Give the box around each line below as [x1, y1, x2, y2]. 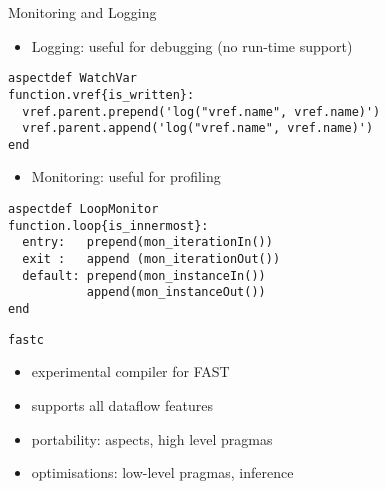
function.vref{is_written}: [8, 87, 195, 102]
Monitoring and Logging [8, 2, 157, 22]
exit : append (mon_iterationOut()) [22, 252, 281, 267]
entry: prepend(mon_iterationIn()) [22, 235, 273, 250]
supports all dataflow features [31, 394, 213, 415]
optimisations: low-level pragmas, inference [31, 462, 294, 483]
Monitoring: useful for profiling [31, 166, 221, 187]
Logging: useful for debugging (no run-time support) [31, 35, 353, 56]
